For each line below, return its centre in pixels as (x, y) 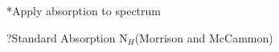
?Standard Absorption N (67, 37)
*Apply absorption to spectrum (84, 10)
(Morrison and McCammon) (204, 37)
